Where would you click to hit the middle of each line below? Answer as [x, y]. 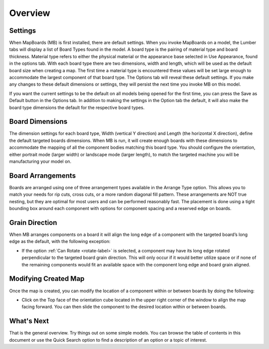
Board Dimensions [38, 122]
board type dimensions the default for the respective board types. [77, 108]
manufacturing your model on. [40, 161]
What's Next [29, 321]
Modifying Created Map [47, 279]
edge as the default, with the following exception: [60, 241]
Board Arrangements [43, 175]
